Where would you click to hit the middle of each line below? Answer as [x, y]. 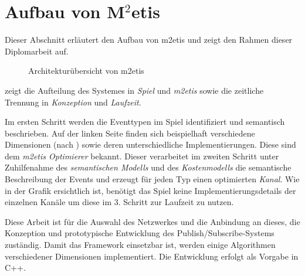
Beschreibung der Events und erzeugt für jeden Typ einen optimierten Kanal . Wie [152, 179]
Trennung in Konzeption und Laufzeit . [73, 102]
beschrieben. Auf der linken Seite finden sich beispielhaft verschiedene [130, 133]
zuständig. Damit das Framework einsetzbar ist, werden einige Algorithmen [140, 245]
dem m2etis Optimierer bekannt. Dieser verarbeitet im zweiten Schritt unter [142, 156]
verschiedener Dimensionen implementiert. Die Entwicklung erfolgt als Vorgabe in [152, 256]
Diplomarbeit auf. [37, 51]
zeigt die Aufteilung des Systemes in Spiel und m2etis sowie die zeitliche [134, 90]
